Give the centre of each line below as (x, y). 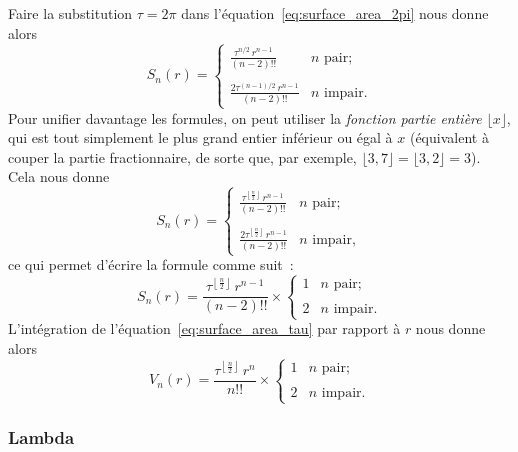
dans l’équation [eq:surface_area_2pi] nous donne (335, 13)
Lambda (41, 437)
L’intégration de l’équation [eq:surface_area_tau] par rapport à (204, 328)
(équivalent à (449, 137)
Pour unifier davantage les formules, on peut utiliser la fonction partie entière (245, 117)
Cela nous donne (59, 176)
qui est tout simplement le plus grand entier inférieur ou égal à (200, 137)
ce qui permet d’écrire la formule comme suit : (151, 264)
